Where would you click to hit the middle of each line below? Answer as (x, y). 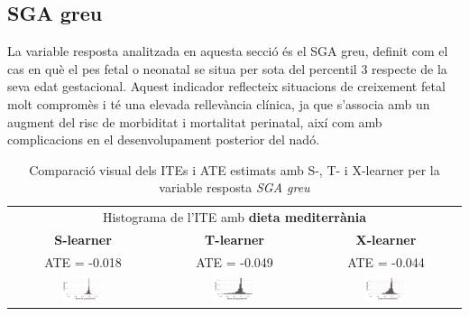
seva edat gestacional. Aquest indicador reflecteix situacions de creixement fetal (226, 86)
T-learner (234, 240)
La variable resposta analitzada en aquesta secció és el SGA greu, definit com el (228, 51)
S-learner (83, 240)
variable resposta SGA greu (234, 187)
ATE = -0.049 (234, 261)
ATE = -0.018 (83, 261)
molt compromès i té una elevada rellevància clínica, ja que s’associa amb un (219, 103)
